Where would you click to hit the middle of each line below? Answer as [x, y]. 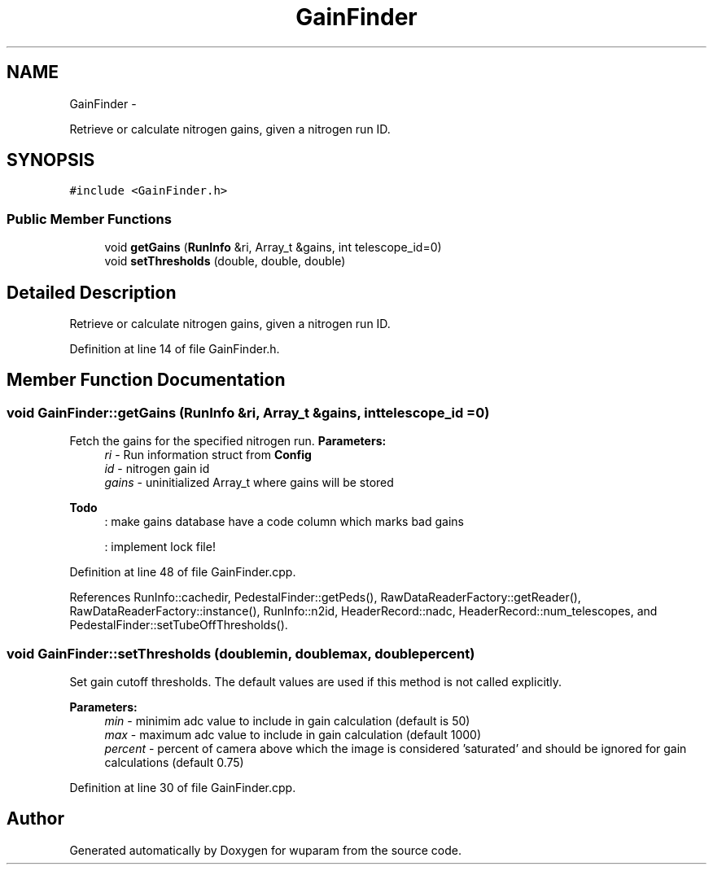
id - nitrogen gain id [157, 469]
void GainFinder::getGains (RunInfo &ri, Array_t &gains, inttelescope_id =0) [248, 412]
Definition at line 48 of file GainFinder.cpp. [183, 572]
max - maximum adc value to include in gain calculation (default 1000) [293, 735]
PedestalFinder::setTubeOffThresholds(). [179, 625]
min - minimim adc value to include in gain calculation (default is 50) [287, 721]
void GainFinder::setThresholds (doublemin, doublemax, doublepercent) [241, 653]
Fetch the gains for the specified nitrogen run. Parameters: [228, 441]
